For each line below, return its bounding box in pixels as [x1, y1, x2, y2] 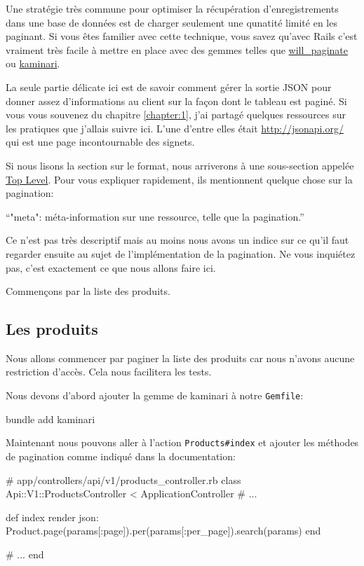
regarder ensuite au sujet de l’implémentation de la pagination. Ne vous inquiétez [6, 246, 356, 261]
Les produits [6, 318, 98, 340]
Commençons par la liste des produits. [6, 284, 170, 298]
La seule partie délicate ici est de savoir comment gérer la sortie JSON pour [6, 79, 332, 94]
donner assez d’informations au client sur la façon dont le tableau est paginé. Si [6, 93, 347, 108]
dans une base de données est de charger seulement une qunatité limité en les [6, 15, 337, 29]
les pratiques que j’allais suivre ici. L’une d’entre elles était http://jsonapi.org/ [6, 120, 344, 135]
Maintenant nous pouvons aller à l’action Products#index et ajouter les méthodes [6, 435, 359, 450]
